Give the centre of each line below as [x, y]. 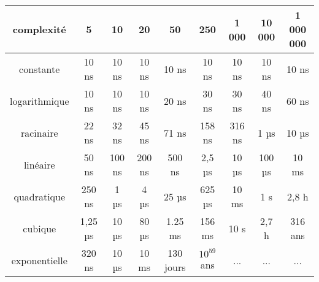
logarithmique [40, 101]
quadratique [40, 196]
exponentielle [39, 260]
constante [40, 69]
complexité [39, 29]
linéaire [39, 164]
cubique [40, 228]
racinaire [39, 132]
